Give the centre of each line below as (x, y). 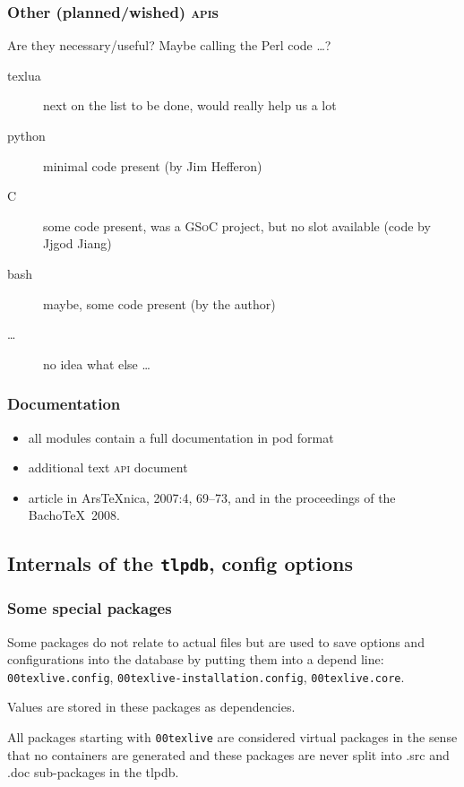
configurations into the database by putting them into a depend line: (196, 659)
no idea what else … (97, 363)
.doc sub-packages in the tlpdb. (93, 772)
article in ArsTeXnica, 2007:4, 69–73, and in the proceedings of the (212, 497)
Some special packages (90, 608)
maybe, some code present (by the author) (159, 303)
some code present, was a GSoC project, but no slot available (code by (237, 225)
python (26, 135)
